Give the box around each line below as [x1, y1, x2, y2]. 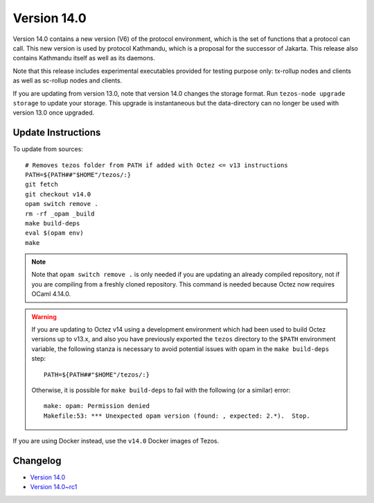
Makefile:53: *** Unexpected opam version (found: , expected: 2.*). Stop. [44, 411, 311, 420]
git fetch [25, 180, 58, 189]
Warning [31, 312, 57, 321]
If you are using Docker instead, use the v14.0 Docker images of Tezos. [12, 437, 220, 445]
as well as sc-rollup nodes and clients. [12, 76, 123, 85]
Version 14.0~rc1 [30, 483, 78, 491]
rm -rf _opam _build [25, 210, 95, 218]
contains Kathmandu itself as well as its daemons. [12, 54, 155, 62]
